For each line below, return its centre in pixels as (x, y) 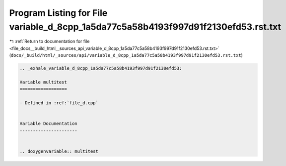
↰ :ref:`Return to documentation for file (49, 41)
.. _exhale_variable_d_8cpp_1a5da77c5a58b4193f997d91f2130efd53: (101, 68)
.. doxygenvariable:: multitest (59, 151)
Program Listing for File (58, 13)
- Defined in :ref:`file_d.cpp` (59, 103)
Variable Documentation (49, 124)
